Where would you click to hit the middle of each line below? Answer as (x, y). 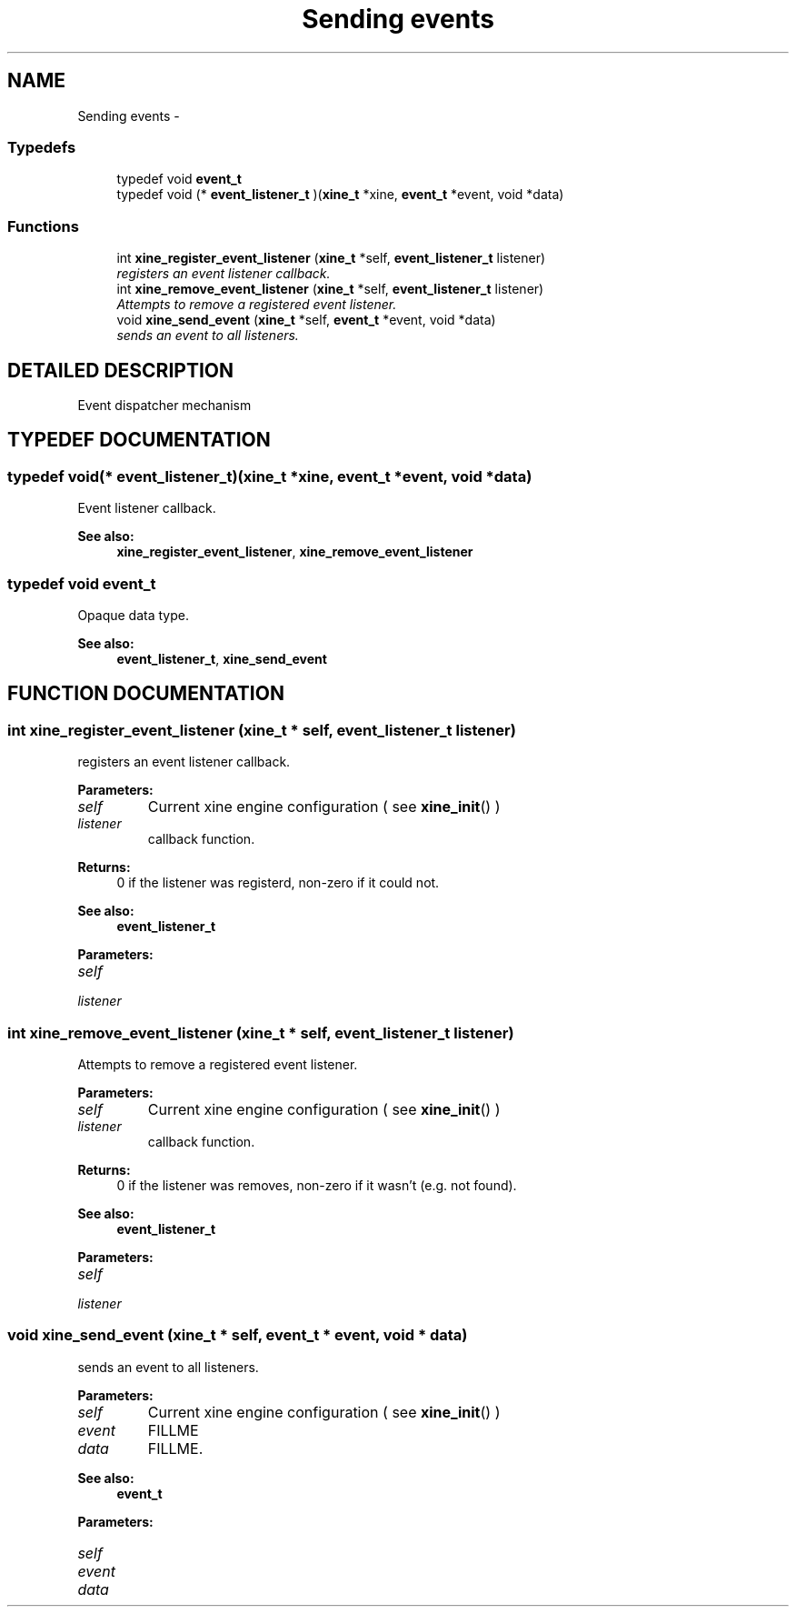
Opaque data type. (133, 615)
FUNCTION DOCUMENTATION (146, 694)
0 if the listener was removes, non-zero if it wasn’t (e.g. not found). (317, 1185)
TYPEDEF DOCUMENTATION (139, 440)
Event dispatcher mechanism (164, 405)
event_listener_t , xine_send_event (222, 658)
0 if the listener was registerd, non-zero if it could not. (278, 883)
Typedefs (42, 147)
